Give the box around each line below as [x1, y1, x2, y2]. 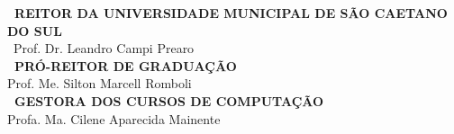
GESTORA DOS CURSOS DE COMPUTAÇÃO [14, 91, 324, 110]
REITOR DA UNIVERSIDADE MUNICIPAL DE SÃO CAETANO [14, 4, 448, 22]
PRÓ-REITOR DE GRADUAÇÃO [14, 56, 237, 75]
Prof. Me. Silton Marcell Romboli [7, 74, 192, 93]
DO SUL [7, 21, 62, 40]
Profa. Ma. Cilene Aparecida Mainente [7, 109, 221, 128]
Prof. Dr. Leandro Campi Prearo [14, 39, 195, 58]
